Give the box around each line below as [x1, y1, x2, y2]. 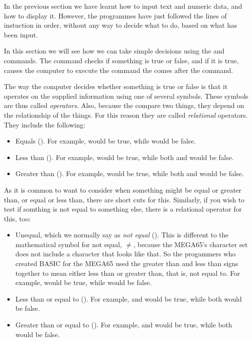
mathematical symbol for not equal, [15, 239, 122, 249]
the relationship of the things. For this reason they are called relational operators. [4, 109, 248, 120]
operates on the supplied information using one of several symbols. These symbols [4, 90, 249, 101]
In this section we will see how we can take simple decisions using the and [4, 46, 225, 56]
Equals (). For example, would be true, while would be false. [15, 136, 196, 146]
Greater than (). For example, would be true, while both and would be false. [15, 168, 244, 179]
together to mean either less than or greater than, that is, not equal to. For [15, 268, 240, 278]
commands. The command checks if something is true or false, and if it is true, [4, 55, 239, 65]
